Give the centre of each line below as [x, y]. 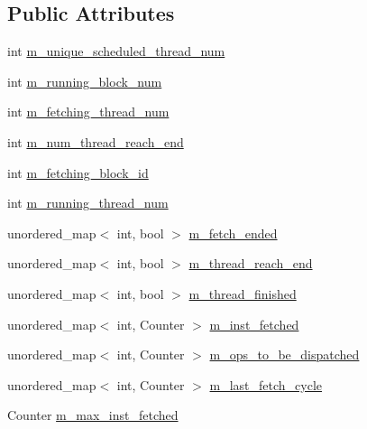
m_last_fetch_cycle [266, 384]
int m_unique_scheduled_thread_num [116, 51]
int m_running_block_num [85, 81]
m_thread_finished [243, 293]
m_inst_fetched [254, 324]
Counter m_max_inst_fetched [93, 415]
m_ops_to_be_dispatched [284, 354]
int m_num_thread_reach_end [96, 141]
